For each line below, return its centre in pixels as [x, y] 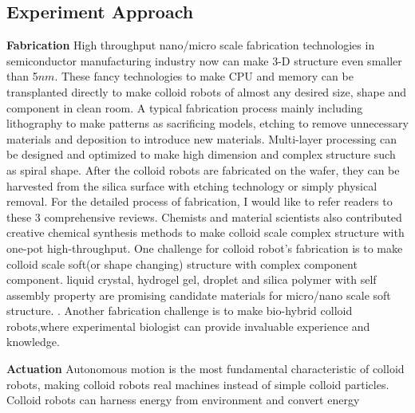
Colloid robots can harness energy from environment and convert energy [183, 400]
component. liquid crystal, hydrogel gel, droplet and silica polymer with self [192, 279]
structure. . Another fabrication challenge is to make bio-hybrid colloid [180, 311]
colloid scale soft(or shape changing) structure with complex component [182, 264]
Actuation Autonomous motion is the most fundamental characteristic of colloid [206, 369]
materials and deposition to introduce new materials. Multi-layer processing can [202, 138]
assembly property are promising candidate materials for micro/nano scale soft [199, 295]
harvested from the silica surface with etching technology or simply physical [192, 185]
